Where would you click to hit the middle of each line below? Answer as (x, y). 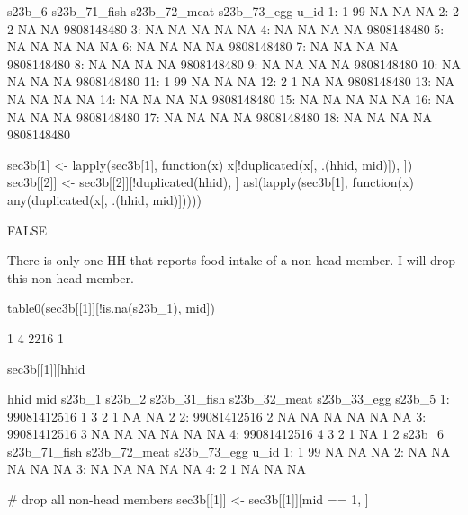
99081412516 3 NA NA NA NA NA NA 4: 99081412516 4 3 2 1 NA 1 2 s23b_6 (225, 434)
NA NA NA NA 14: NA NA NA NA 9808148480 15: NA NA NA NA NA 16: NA (231, 98)
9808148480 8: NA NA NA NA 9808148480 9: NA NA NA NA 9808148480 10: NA (234, 63)
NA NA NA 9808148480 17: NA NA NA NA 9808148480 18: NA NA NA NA (220, 116)
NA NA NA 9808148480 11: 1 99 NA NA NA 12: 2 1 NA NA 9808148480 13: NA (231, 81)
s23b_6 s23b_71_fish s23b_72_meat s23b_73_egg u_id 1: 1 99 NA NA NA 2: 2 (234, 11)
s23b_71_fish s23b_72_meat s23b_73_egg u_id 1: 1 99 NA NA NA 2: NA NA (229, 451)
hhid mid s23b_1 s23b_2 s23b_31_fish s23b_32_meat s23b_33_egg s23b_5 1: (229, 399)
